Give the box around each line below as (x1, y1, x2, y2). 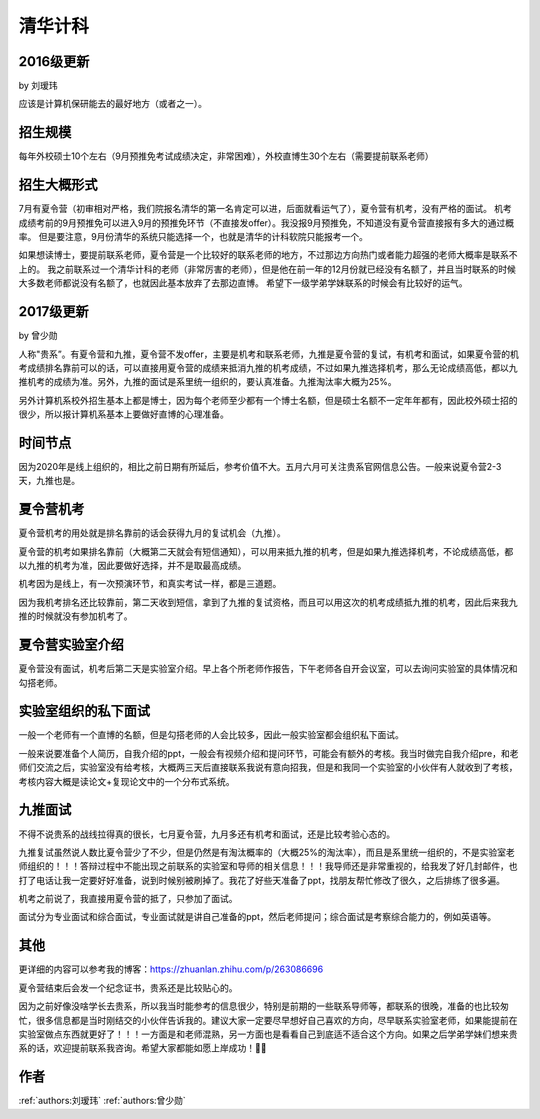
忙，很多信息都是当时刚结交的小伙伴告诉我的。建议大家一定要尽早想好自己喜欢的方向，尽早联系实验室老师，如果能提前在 (18, 1014, 518, 1026)
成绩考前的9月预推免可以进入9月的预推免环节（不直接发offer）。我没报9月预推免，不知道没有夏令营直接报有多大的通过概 (18, 216, 515, 229)
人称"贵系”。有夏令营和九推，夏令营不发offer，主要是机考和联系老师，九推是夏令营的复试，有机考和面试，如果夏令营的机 (18, 348, 519, 360)
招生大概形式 (18, 176, 98, 194)
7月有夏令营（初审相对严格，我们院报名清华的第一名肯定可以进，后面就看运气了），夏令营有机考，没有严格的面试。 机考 (18, 203, 512, 215)
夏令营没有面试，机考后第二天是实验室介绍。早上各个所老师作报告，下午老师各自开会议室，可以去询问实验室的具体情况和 (18, 663, 518, 675)
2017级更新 (18, 303, 89, 320)
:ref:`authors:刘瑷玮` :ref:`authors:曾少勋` (18, 1095, 187, 1107)
